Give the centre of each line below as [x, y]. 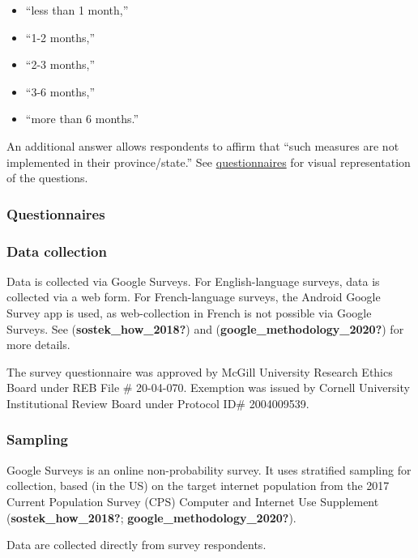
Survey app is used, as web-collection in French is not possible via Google [189, 313]
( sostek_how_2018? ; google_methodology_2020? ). [151, 517]
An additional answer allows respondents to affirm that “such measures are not [203, 145]
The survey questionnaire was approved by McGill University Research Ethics [200, 371]
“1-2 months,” [60, 37]
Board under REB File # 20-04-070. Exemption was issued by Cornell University [208, 388]
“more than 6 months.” [82, 119]
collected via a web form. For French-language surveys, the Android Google [194, 297]
